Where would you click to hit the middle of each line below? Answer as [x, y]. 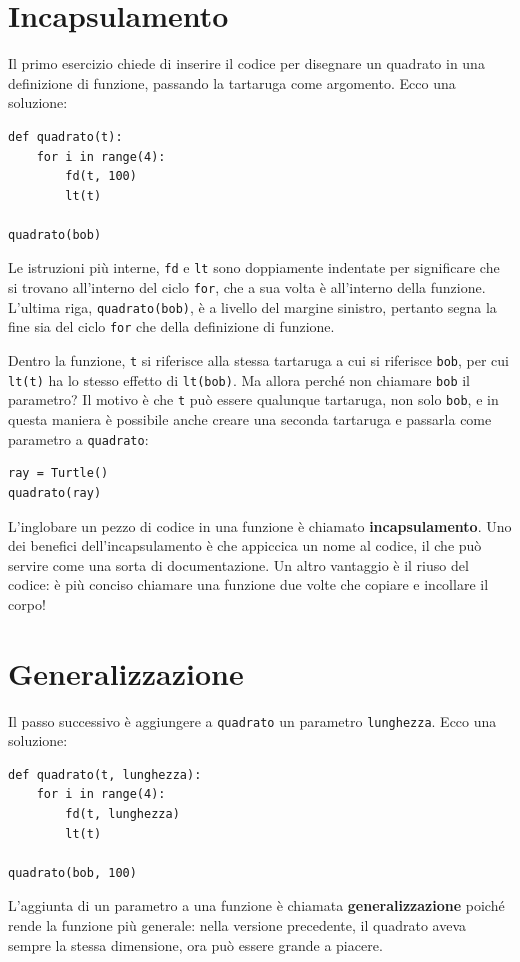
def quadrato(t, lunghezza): [105, 774]
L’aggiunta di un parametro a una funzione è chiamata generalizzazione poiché [256, 905]
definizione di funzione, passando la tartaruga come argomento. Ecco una [232, 82]
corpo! [27, 603]
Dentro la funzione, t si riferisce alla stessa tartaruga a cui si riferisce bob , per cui [259, 360]
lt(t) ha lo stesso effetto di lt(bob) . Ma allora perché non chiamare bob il [239, 379]
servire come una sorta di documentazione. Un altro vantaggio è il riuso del [238, 564]
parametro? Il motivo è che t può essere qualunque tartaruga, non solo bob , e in [253, 399]
